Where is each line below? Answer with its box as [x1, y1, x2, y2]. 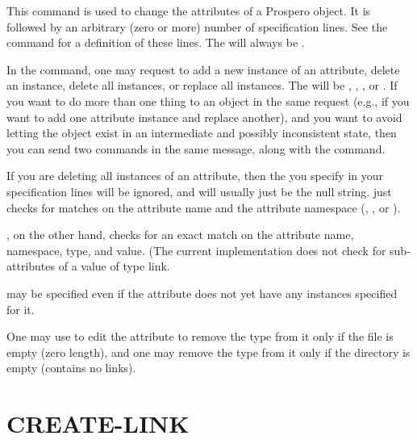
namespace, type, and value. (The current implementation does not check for [6, 241, 386, 258]
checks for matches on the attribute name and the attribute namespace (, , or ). [6, 199, 401, 216]
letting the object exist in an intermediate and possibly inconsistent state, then [6, 124, 397, 141]
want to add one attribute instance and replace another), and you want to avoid [6, 108, 402, 125]
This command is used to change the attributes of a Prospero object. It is [6, 2, 371, 19]
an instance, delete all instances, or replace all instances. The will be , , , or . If [6, 77, 398, 94]
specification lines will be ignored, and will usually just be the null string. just [6, 182, 392, 199]
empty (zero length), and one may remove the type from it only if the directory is [6, 343, 411, 360]
